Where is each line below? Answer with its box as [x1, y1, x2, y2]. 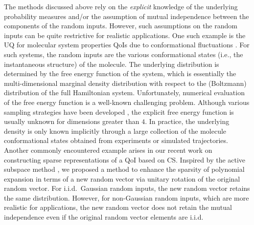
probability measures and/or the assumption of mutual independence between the [4, 11, 249, 21]
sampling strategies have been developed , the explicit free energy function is [4, 106, 234, 117]
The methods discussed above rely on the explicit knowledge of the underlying [4, 1, 238, 11]
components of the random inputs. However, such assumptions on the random [4, 20, 237, 31]
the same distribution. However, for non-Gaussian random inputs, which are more [4, 192, 249, 203]
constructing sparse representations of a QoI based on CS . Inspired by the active [4, 154, 246, 164]
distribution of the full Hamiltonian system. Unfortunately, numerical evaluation [4, 87, 245, 98]
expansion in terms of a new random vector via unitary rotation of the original [4, 173, 240, 184]
